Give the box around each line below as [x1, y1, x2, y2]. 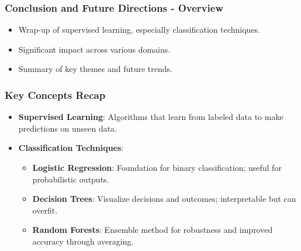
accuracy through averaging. [32, 235, 134, 247]
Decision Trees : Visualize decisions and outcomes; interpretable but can [32, 192, 296, 205]
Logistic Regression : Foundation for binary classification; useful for [32, 161, 282, 173]
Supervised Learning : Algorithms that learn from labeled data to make [18, 111, 283, 123]
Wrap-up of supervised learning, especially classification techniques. [18, 23, 261, 36]
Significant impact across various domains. [18, 43, 171, 55]
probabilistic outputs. [32, 173, 109, 185]
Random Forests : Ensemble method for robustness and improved [32, 224, 273, 236]
